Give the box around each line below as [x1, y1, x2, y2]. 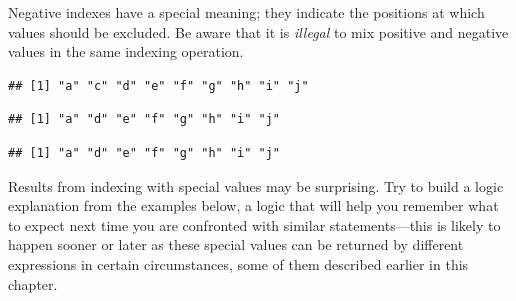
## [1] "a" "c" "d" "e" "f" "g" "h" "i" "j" [8, 78, 309, 93]
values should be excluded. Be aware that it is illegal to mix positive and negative [8, 21, 509, 42]
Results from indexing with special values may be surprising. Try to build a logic [8, 175, 504, 196]
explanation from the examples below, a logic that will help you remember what [8, 195, 499, 216]
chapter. [8, 273, 58, 294]
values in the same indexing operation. [8, 41, 244, 62]
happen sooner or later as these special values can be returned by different [8, 234, 464, 255]
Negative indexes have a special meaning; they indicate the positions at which [8, 2, 485, 22]
